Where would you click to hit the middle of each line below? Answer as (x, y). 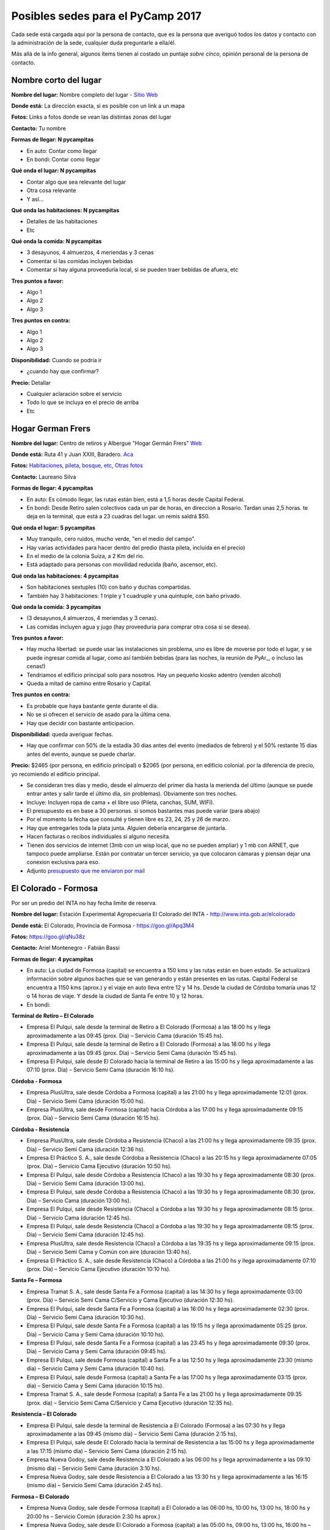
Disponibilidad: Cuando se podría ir (57, 360)
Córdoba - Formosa (37, 1081)
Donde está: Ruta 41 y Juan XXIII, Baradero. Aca (72, 454)
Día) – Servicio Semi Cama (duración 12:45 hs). (86, 1235)
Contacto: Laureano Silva (44, 477)
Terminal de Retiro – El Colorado (53, 1016)
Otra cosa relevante (51, 190)
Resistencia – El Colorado (44, 1414)
